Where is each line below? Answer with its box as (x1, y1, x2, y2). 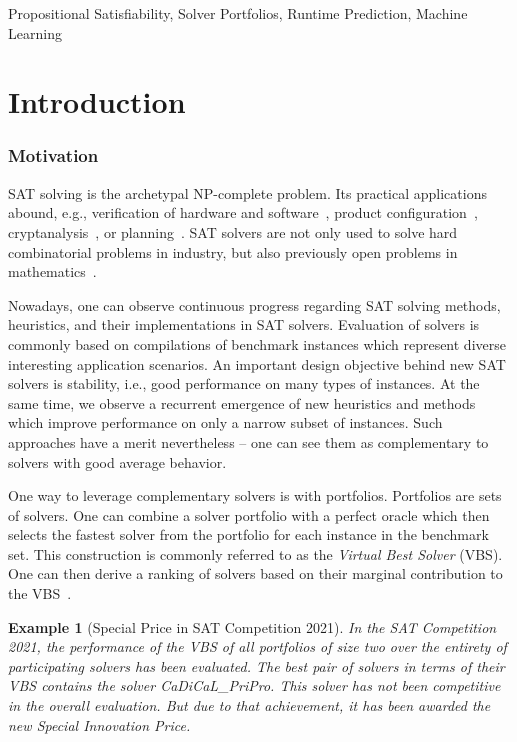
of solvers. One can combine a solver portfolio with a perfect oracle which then (8, 504, 490, 525)
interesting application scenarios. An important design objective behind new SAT (8, 353, 506, 374)
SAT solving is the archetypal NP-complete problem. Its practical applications (8, 182, 487, 203)
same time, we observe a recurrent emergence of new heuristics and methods (8, 392, 476, 413)
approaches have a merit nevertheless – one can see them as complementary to (8, 431, 489, 452)
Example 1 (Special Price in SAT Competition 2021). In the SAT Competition (8, 616, 497, 637)
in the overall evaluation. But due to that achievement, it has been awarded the (8, 695, 491, 716)
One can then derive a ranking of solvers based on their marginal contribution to (8, 563, 503, 584)
